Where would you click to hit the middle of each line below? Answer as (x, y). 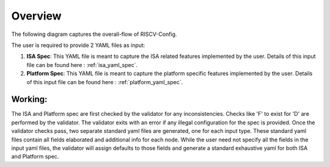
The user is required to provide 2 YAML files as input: (78, 45)
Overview (36, 16)
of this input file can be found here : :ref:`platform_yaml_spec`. (105, 82)
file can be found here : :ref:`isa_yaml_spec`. (82, 65)
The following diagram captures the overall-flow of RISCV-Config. (94, 34)
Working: (29, 100)
